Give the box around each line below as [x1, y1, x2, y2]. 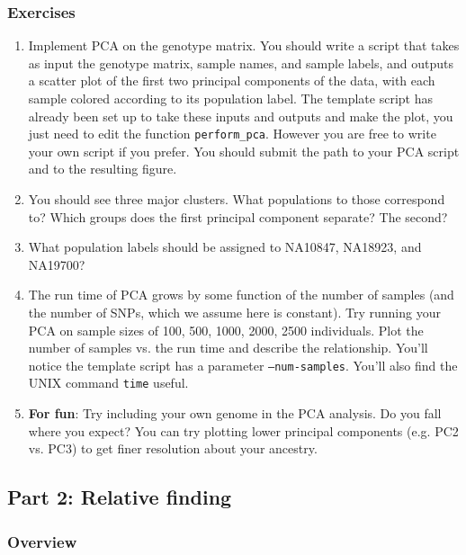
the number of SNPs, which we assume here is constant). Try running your [28, 303, 441, 321]
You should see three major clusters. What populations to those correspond [28, 190, 445, 209]
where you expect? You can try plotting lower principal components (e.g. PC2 [28, 421, 459, 440]
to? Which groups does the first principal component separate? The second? [28, 207, 448, 226]
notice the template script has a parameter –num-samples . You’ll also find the [28, 355, 458, 374]
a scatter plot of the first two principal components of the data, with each [28, 71, 435, 90]
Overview [7, 530, 77, 552]
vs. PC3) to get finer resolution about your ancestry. [28, 439, 318, 458]
